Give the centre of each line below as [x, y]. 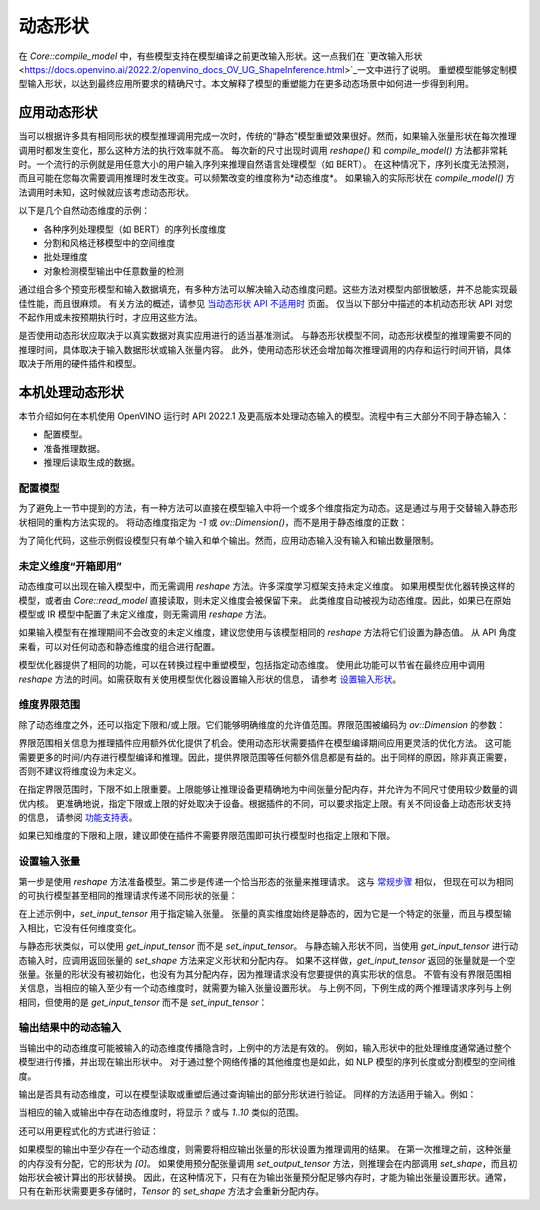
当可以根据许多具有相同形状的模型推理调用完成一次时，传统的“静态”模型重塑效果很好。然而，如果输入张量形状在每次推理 [267, 136]
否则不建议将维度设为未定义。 [80, 771]
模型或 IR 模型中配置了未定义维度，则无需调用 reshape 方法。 [145, 614]
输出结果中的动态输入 [70, 1028]
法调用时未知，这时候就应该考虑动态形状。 [106, 192]
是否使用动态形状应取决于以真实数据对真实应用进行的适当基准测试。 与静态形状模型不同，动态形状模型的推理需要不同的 [265, 336]
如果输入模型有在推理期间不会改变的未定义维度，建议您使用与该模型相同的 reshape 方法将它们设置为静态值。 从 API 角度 [267, 632]
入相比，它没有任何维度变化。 [80, 927]
